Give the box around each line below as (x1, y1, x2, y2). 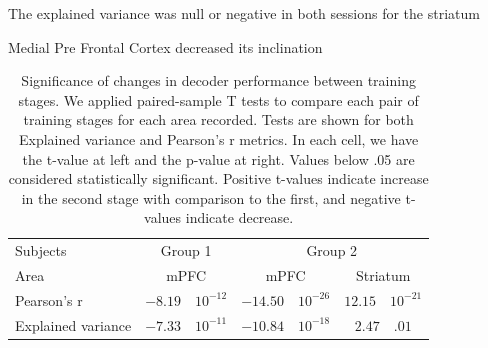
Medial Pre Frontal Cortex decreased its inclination (8, 36, 323, 57)
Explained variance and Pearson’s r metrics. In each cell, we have (18, 128, 419, 149)
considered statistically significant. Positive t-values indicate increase (8, 168, 429, 189)
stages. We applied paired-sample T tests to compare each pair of (18, 89, 419, 110)
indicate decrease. (185, 207, 294, 228)
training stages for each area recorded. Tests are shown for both (23, 109, 414, 130)
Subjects (15, 240, 67, 261)
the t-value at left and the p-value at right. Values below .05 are (22, 148, 415, 169)
